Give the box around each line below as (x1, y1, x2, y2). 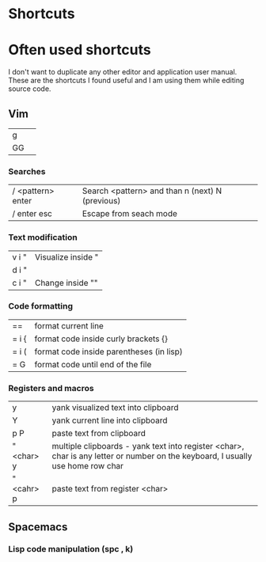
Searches (8, 165, 46, 177)
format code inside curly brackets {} (34, 333, 169, 344)
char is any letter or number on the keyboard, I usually (51, 450, 253, 461)
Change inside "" (34, 277, 98, 288)
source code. (8, 84, 51, 93)
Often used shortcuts (8, 41, 152, 59)
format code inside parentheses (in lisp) (34, 346, 184, 357)
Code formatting (8, 301, 74, 312)
